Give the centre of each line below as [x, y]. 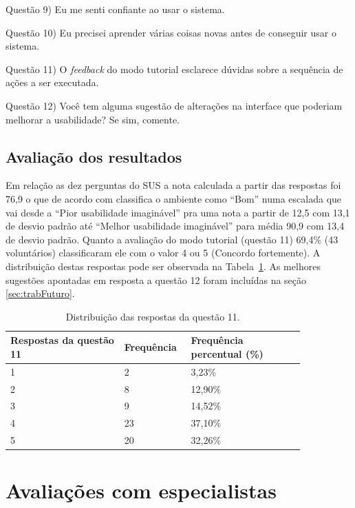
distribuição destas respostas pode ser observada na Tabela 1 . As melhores [163, 266]
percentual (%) [227, 353]
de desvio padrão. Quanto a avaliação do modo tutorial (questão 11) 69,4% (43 [172, 239]
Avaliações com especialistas [141, 490]
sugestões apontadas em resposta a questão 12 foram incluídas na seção [156, 280]
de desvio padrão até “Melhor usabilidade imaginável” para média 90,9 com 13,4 [175, 226]
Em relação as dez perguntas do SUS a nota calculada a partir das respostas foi [173, 185]
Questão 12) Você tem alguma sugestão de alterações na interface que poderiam [174, 105]
